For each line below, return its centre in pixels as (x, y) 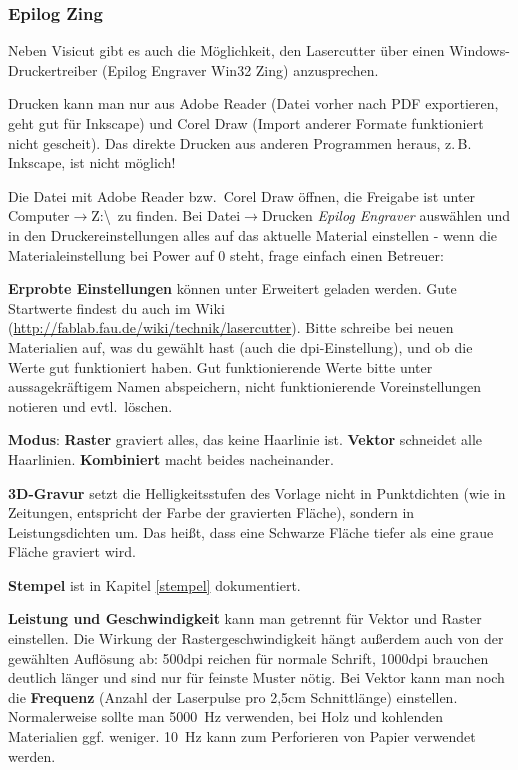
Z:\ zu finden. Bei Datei (166, 215)
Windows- (479, 50)
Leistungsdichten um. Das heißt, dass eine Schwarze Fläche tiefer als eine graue (251, 531)
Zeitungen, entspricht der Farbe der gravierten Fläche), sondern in (211, 512)
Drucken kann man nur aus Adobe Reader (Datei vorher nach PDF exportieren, (253, 103)
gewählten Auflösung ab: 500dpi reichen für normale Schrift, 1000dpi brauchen (248, 657)
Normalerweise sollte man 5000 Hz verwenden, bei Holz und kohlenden (226, 716)
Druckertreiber (53, 69)
